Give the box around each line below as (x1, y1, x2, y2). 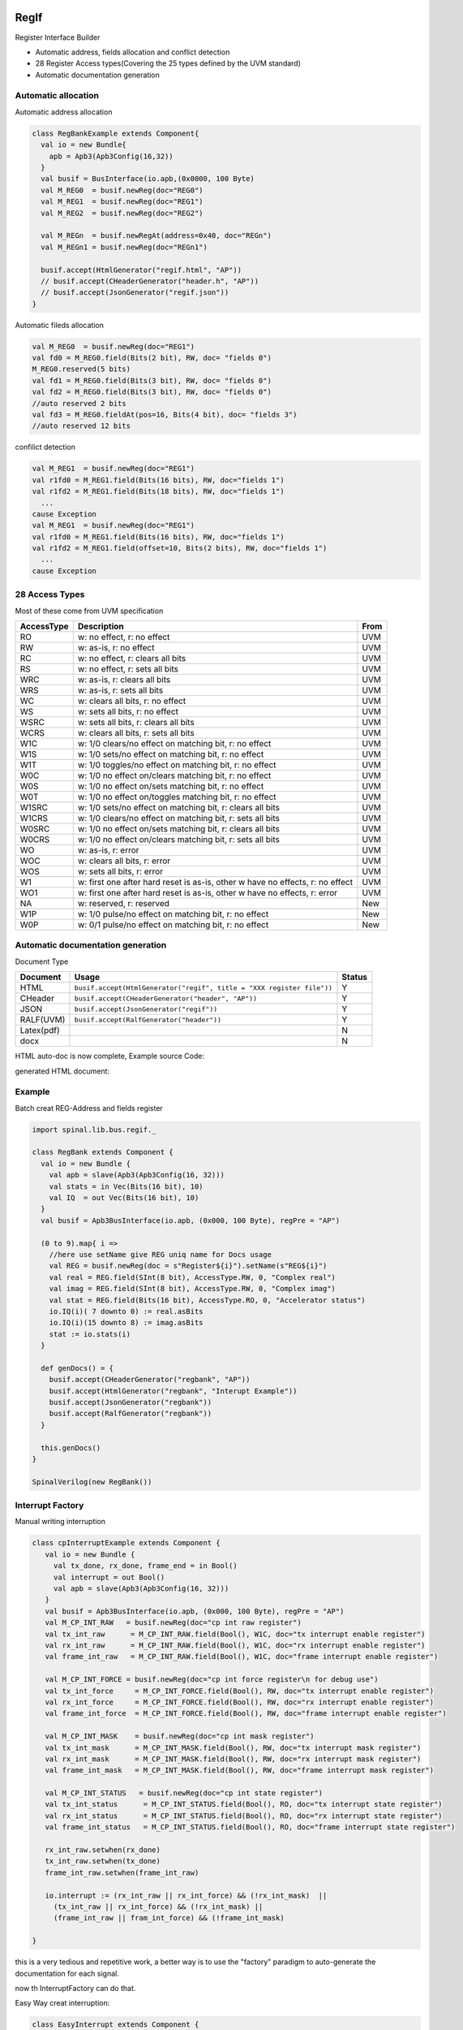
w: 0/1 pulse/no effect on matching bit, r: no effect (77, 918, 269, 930)
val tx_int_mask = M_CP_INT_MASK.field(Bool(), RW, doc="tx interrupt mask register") (45, 1743, 422, 1752)
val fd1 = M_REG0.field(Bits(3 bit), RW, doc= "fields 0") (32, 376, 272, 385)
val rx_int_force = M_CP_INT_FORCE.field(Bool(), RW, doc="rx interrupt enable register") (45, 1697, 434, 1707)
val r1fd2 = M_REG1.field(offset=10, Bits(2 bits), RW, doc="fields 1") (32, 544, 328, 553)
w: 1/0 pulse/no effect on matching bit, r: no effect (77, 908, 269, 919)
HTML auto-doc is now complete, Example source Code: (15, 1052, 204, 1061)
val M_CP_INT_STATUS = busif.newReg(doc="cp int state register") (45, 1789, 324, 1798)
